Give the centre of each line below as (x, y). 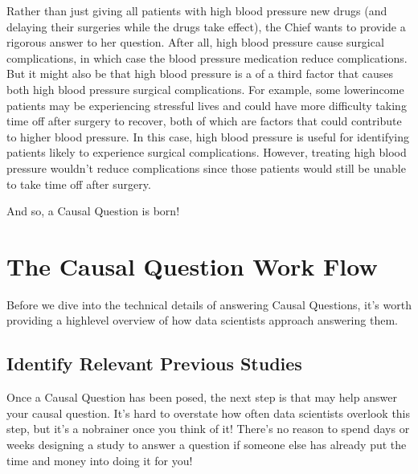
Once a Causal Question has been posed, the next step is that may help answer (202, 397)
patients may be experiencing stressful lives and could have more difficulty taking (207, 105)
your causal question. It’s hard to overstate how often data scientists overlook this (209, 413)
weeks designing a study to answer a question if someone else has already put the (207, 445)
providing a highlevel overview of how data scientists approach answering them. (202, 320)
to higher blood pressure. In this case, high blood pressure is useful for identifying (208, 136)
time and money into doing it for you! (100, 460)
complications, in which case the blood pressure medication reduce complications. (207, 57)
